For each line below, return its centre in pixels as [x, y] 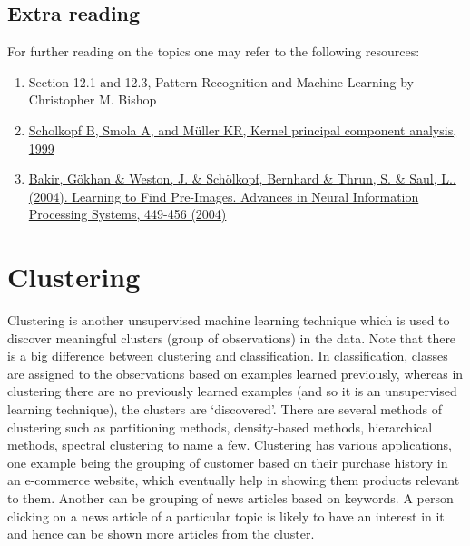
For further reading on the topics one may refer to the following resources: [214, 51]
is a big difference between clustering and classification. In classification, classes [228, 356]
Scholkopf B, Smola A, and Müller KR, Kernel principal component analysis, [243, 129]
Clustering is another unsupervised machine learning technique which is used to [229, 320]
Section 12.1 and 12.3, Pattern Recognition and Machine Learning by [221, 81]
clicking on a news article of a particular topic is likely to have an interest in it [226, 516]
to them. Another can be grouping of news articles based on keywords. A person [230, 498]
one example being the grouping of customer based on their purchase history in [228, 462]
